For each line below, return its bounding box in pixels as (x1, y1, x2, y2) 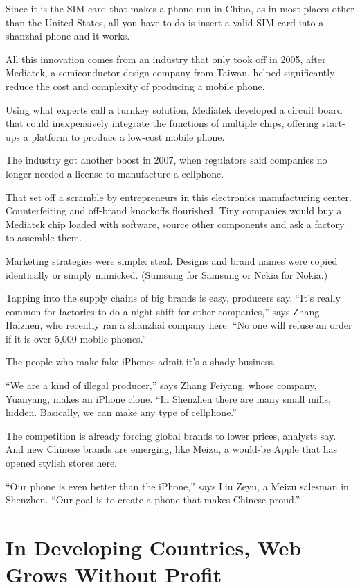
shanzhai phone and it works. (6, 28, 130, 43)
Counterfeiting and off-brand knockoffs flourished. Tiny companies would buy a (6, 203, 342, 218)
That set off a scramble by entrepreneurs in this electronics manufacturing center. (6, 189, 352, 204)
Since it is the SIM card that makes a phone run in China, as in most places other (6, 1, 354, 15)
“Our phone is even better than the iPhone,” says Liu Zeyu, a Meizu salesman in (6, 478, 349, 493)
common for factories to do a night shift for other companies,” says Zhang (6, 304, 320, 318)
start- (322, 116, 345, 130)
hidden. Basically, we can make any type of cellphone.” (6, 405, 237, 420)
